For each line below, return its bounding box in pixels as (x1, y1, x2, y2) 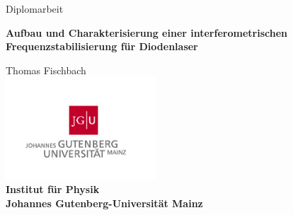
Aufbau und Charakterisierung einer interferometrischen (6, 25, 287, 40)
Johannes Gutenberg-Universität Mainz (6, 195, 203, 210)
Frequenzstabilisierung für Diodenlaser (6, 39, 198, 54)
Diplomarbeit (6, 1, 64, 16)
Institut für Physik (6, 181, 100, 196)
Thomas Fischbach (6, 62, 86, 77)
